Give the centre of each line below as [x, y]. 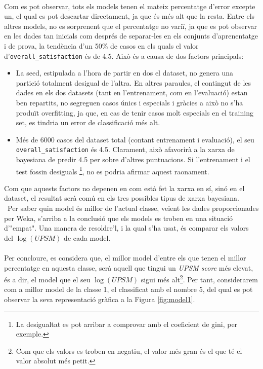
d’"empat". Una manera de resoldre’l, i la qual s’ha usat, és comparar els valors [126, 228]
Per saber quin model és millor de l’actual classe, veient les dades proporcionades [133, 208]
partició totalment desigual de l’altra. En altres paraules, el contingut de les [134, 82]
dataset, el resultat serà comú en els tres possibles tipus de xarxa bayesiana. [122, 198]
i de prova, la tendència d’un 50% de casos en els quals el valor [101, 45]
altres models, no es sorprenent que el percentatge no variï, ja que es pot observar [131, 26]
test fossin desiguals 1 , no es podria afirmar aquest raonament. [113, 170]
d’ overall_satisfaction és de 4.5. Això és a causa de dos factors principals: [124, 56]
